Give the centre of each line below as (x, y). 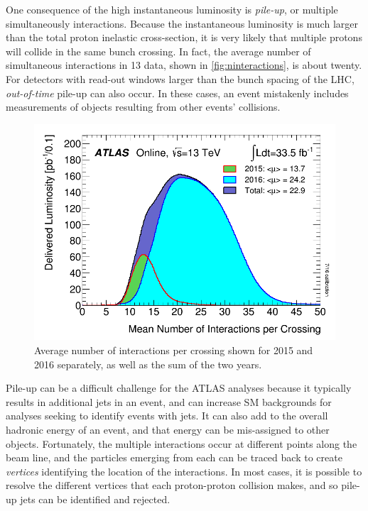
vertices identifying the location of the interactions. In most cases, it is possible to (184, 471)
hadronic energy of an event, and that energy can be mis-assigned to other (168, 429)
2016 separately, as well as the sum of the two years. (148, 364)
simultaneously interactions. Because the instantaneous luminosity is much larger (182, 23)
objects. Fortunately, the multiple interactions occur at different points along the (182, 443)
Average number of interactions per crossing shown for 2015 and (174, 350)
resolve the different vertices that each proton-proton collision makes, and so (172, 485)
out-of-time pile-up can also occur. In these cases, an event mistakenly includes (177, 93)
